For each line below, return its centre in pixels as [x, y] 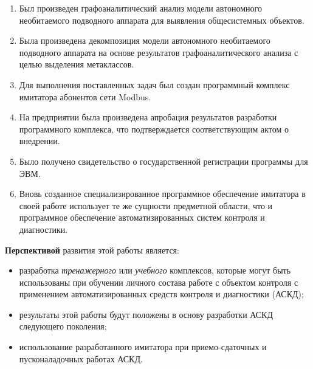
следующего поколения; [63, 326]
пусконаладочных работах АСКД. [81, 358]
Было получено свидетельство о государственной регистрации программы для [163, 161]
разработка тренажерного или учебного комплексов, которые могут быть [155, 270]
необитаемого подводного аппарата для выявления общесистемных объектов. [162, 20]
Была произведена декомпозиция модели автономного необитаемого [145, 40]
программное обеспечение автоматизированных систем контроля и [142, 217]
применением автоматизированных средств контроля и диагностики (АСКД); [161, 294]
